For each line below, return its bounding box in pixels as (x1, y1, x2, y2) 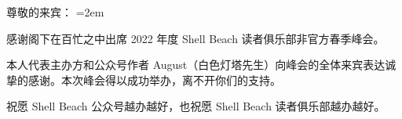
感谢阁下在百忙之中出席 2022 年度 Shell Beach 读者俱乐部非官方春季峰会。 (6, 30, 385, 46)
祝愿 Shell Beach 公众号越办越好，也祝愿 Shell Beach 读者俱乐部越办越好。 (6, 98, 386, 114)
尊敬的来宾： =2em (6, 4, 104, 20)
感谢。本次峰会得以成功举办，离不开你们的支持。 (27, 71, 281, 88)
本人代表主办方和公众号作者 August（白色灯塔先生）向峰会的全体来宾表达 (6, 56, 386, 73)
